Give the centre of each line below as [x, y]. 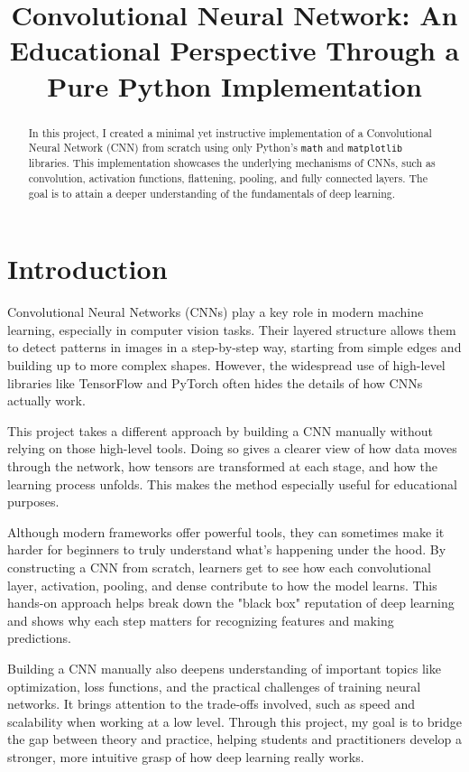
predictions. [39, 638]
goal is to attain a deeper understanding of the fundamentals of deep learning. [212, 193]
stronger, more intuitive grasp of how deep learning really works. [186, 756]
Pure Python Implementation [234, 85]
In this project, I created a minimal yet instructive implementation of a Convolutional [230, 132]
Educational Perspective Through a [234, 50]
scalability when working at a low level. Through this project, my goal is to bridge [234, 721]
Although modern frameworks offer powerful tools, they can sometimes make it [226, 531]
